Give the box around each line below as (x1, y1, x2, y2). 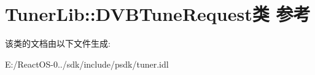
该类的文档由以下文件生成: (5, 37, 111, 50)
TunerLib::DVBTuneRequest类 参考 (5, 1, 311, 26)
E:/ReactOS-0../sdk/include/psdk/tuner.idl (5, 57, 169, 70)
